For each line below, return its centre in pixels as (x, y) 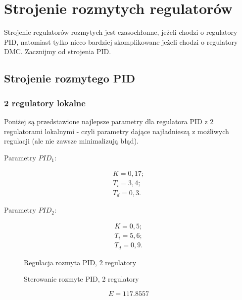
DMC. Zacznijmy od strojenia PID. (58, 51)
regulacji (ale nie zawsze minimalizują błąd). (71, 141)
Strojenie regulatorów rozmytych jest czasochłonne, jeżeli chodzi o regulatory (121, 32)
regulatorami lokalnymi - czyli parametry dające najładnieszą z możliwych (117, 131)
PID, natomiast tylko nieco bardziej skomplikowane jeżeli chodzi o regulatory (121, 41)
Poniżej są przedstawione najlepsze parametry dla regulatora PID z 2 (109, 121)
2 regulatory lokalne (45, 103)
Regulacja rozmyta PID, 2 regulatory (80, 262)
